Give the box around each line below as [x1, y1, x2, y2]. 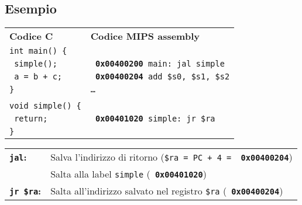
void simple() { [9, 101, 81, 111]
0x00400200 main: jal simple [95, 59, 225, 69]
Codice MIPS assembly [90, 29, 200, 43]
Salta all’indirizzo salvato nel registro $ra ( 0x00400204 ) [50, 184, 283, 198]
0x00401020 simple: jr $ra [95, 114, 215, 124]
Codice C [9, 29, 53, 43]
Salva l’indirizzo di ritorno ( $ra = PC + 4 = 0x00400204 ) [50, 150, 293, 164]
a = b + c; [14, 72, 63, 82]
